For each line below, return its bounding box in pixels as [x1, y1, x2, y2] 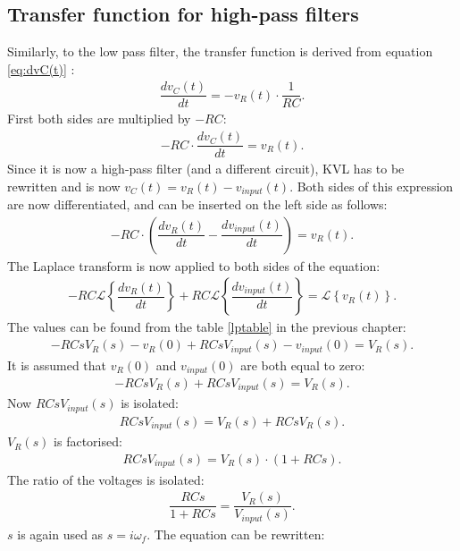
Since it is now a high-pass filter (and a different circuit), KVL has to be [7, 159, 405, 178]
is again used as [17, 524, 104, 543]
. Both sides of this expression [289, 176, 454, 195]
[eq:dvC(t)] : [7, 59, 75, 78]
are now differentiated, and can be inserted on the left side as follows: [7, 195, 388, 214]
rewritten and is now [7, 176, 121, 195]
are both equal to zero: [240, 355, 365, 374]
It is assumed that [7, 355, 107, 374]
